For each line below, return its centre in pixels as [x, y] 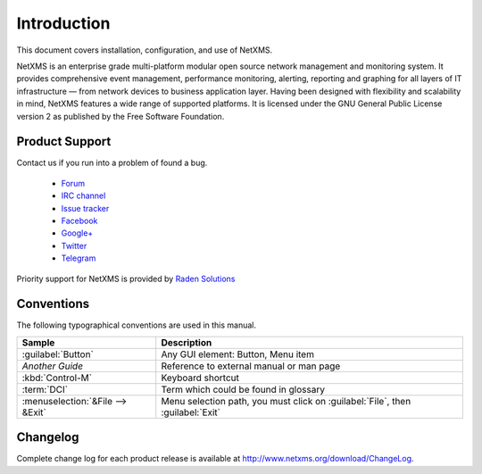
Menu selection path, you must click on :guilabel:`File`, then [286, 401]
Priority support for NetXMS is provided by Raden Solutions [126, 279]
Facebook [79, 220]
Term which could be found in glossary [243, 389]
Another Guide [53, 366]
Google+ [77, 233]
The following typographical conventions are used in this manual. [137, 325]
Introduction [63, 23]
